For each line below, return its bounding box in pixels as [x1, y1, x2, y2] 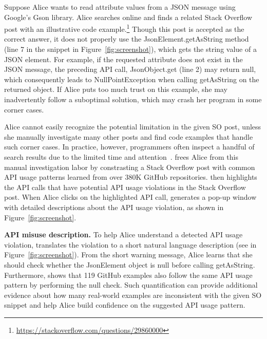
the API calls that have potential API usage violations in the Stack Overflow [4, 181, 246, 192]
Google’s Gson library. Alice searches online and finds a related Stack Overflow [4, 11, 252, 22]
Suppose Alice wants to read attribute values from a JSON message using [4, 2, 236, 12]
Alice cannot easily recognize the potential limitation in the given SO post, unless [4, 121, 261, 132]
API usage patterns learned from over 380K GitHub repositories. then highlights [4, 172, 257, 182]
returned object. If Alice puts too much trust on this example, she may [4, 84, 227, 95]
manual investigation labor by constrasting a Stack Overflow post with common [4, 161, 255, 172]
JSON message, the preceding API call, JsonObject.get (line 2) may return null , [4, 64, 256, 74]
